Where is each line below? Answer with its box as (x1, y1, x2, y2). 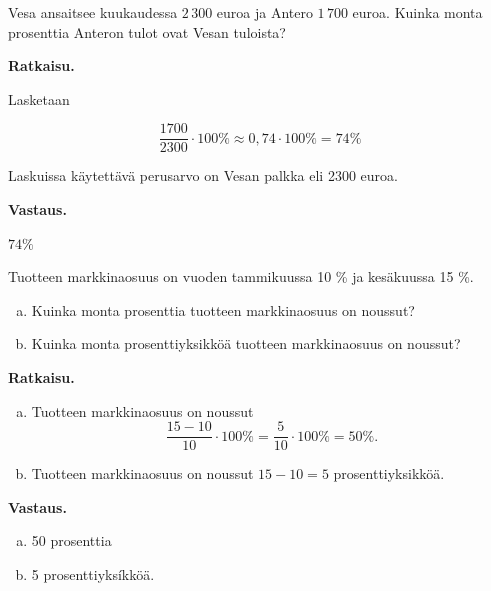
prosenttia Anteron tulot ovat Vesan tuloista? (8, 21, 286, 42)
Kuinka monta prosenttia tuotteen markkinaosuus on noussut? (31, 299, 415, 320)
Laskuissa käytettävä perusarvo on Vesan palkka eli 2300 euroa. (8, 165, 398, 186)
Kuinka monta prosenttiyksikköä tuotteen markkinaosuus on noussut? (31, 333, 461, 354)
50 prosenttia (31, 530, 112, 551)
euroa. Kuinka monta (352, 2, 483, 22)
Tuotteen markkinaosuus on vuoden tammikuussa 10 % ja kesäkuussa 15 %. (8, 266, 474, 287)
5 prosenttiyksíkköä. (31, 564, 155, 585)
